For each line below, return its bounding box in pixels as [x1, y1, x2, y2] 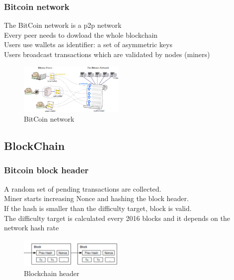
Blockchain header [24, 268, 79, 278]
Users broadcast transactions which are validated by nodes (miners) [4, 49, 210, 59]
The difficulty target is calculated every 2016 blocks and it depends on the [4, 212, 230, 223]
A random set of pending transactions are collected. [4, 183, 161, 194]
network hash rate [4, 222, 59, 233]
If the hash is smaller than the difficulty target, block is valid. [4, 203, 192, 213]
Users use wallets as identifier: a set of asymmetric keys [4, 39, 172, 50]
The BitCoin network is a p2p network [4, 20, 122, 30]
